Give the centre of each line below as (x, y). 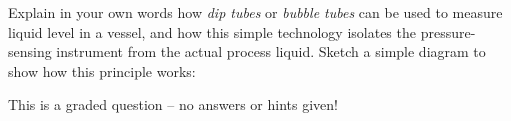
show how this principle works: (102, 70)
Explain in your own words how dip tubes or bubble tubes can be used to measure (255, 12)
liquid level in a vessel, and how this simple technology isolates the (212, 31)
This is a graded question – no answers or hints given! (173, 104)
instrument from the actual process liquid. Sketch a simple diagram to (271, 51)
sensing (30, 51)
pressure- (448, 31)
